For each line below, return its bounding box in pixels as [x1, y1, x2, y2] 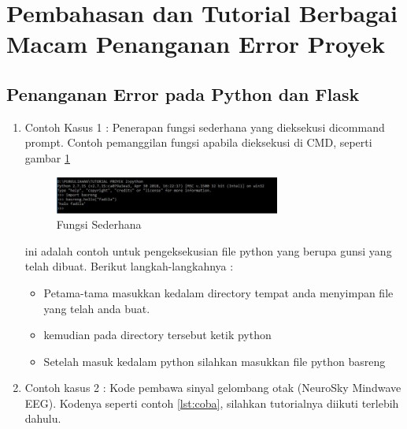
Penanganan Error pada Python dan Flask [6, 81, 360, 106]
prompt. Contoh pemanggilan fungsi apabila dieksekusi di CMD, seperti [24, 134, 372, 151]
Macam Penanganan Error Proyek [6, 28, 386, 60]
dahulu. [24, 410, 61, 427]
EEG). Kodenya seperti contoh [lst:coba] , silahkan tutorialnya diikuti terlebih [24, 394, 399, 411]
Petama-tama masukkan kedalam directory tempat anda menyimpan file [43, 284, 394, 300]
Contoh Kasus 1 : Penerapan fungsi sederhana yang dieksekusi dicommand [24, 118, 385, 135]
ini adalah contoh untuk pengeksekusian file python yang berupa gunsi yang [24, 242, 392, 259]
